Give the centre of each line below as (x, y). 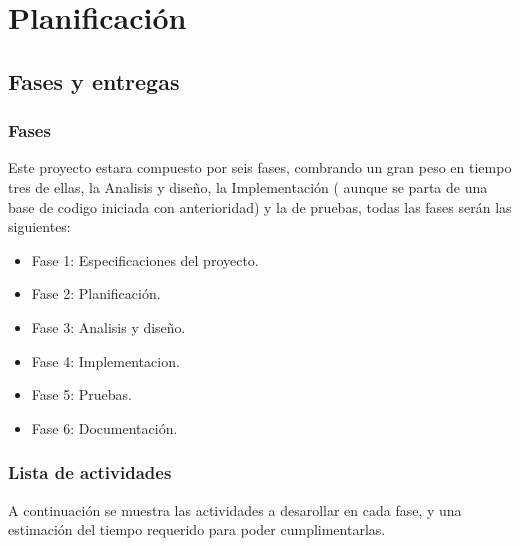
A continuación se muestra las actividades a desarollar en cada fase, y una (235, 509)
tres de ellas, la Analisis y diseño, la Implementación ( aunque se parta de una (248, 186)
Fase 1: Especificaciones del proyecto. (145, 259)
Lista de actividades (90, 472)
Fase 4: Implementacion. (105, 360)
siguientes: (39, 226)
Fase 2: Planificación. (96, 293)
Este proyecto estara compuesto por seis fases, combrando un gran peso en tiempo (260, 167)
